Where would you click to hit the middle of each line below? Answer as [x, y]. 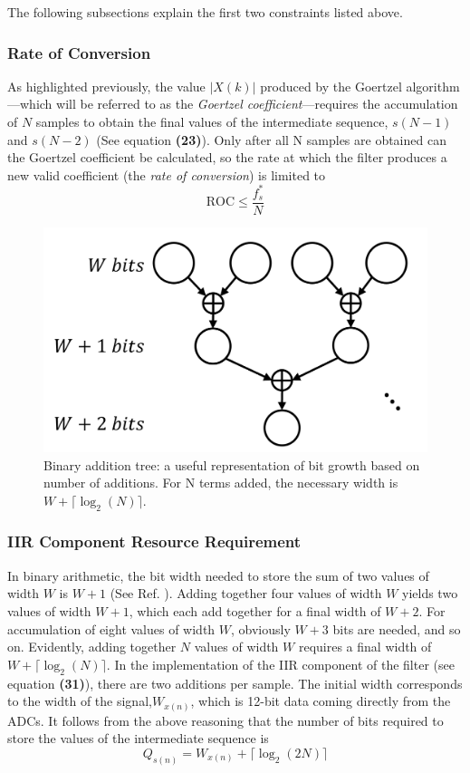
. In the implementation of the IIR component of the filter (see [280, 664]
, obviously [261, 628]
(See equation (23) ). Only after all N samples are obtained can [271, 139]
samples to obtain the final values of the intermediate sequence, [212, 121]
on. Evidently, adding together [92, 647]
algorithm [433, 86]
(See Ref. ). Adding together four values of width [246, 593]
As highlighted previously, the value [106, 86]
